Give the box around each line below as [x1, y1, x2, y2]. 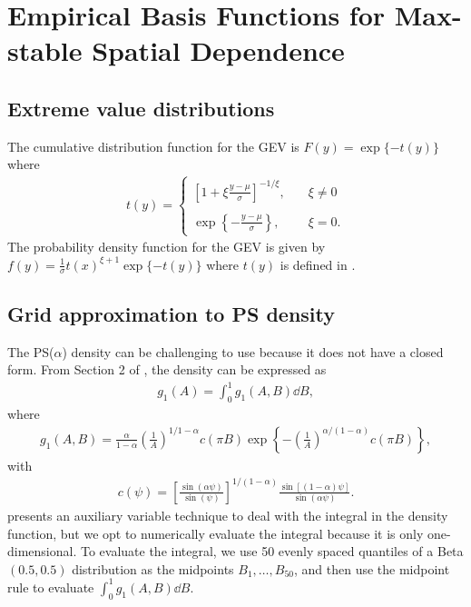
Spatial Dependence [92, 32, 345, 69]
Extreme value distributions [7, 94, 275, 122]
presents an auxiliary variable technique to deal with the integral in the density [7, 505, 448, 524]
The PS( [7, 342, 54, 361]
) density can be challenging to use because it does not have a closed [62, 342, 444, 361]
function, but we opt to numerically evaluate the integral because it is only [7, 523, 424, 542]
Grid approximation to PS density [7, 299, 336, 327]
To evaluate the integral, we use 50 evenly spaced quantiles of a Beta [80, 542, 464, 561]
